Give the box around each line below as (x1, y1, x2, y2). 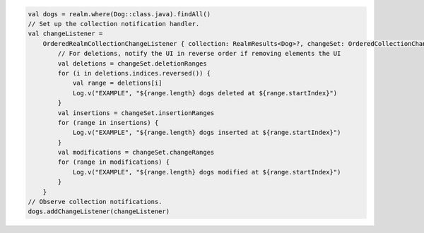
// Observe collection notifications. (28, 198, 163, 206)
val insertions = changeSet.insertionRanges (57, 109, 215, 116)
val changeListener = (28, 30, 103, 38)
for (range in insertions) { (57, 119, 159, 126)
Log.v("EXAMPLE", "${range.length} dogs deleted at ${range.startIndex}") (72, 89, 338, 97)
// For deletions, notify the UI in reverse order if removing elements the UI (57, 49, 341, 58)
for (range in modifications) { (57, 158, 170, 166)
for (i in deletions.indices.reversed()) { (57, 69, 211, 77)
